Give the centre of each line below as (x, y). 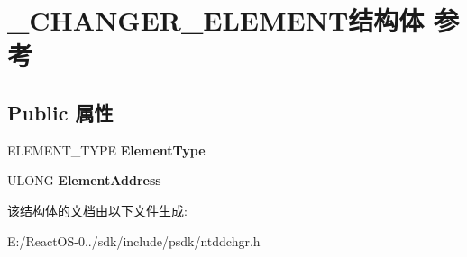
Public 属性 (60, 112)
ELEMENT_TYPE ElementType (106, 150)
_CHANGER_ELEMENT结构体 (216, 20)
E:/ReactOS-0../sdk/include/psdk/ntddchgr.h (134, 240)
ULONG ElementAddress (84, 180)
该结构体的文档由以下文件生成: (97, 210)
